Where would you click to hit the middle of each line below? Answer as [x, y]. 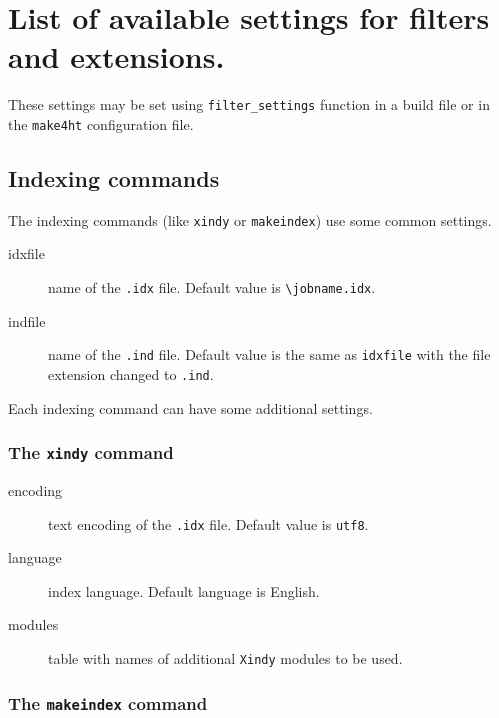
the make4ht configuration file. [101, 123]
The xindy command [91, 452]
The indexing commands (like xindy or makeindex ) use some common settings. [250, 219]
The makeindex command [108, 702]
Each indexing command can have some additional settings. [190, 407]
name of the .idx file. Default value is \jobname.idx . [212, 287]
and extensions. [116, 56]
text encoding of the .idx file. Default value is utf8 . [208, 523]
